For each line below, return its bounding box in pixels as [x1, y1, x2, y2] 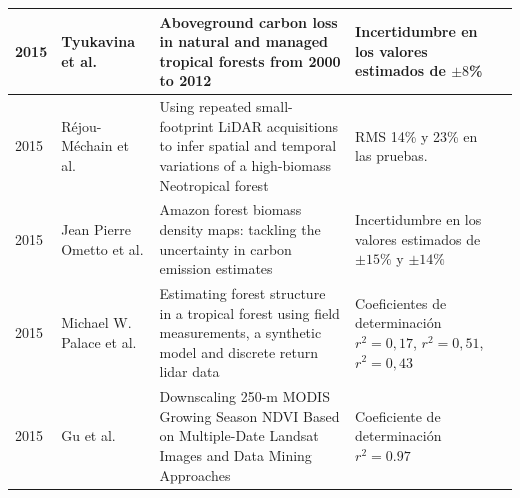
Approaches [159, 464, 231, 485]
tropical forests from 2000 [159, 50, 341, 71]
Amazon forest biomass [159, 199, 302, 220]
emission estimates [159, 258, 273, 279]
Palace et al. [61, 331, 137, 352]
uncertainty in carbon [159, 238, 292, 259]
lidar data [159, 361, 220, 382]
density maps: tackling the [159, 218, 321, 239]
